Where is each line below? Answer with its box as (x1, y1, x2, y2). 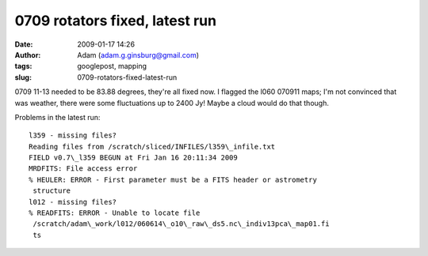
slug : (14, 72, 32, 82)
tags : (14, 62, 32, 71)
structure (32, 186, 71, 195)
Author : (14, 50, 41, 59)
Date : (14, 40, 33, 49)
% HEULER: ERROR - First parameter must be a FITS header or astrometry (29, 175, 317, 184)
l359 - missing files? (29, 131, 117, 140)
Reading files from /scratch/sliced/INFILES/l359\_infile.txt (29, 142, 276, 151)
